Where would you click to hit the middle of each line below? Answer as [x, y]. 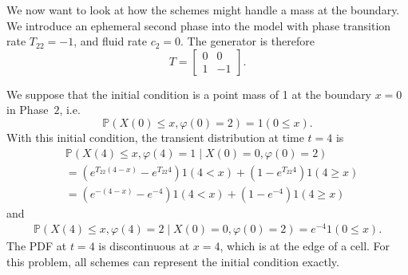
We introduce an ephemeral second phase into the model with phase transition [199, 25]
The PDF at [37, 246]
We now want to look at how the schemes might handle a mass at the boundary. [203, 10]
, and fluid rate [110, 41]
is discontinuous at [144, 246]
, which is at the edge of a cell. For [305, 246]
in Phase [28, 110]
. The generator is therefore [248, 41]
